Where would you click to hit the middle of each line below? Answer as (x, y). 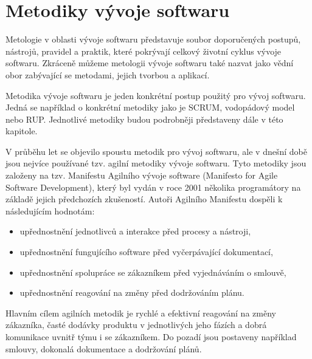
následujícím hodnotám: (50, 210)
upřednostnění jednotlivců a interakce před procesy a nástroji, (135, 231)
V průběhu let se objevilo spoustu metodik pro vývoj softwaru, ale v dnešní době (156, 151)
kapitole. (22, 131)
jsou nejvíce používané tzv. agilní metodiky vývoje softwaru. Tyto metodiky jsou (156, 163)
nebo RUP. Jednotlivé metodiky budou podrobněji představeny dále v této (144, 119)
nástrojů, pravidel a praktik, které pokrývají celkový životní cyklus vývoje (144, 51)
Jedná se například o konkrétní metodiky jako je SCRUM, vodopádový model (150, 107)
